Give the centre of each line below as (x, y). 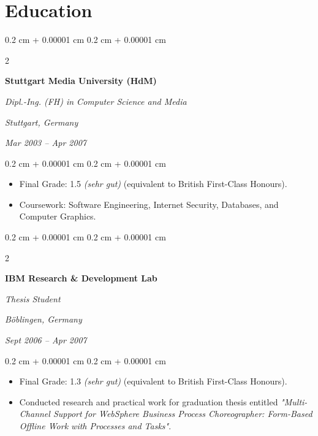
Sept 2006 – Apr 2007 (46, 340)
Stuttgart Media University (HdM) (81, 81)
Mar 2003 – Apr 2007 (46, 143)
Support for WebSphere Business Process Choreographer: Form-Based (183, 414)
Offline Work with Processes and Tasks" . (95, 426)
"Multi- (294, 401)
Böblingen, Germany (44, 319)
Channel (35, 414)
